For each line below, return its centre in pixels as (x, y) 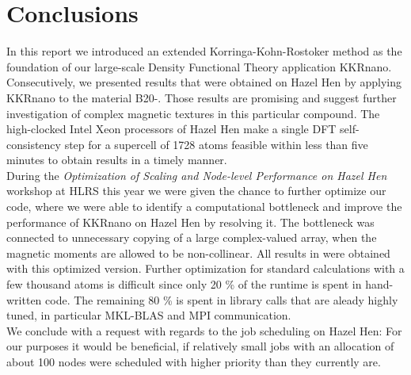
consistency (34, 144)
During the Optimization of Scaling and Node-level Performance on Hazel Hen (197, 175)
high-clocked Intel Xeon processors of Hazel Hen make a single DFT (171, 129)
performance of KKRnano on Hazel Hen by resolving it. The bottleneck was (190, 222)
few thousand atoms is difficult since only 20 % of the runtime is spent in (184, 284)
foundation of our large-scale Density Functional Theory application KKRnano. (199, 66)
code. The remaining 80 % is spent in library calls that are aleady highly (222, 299)
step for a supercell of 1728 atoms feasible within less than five (216, 144)
